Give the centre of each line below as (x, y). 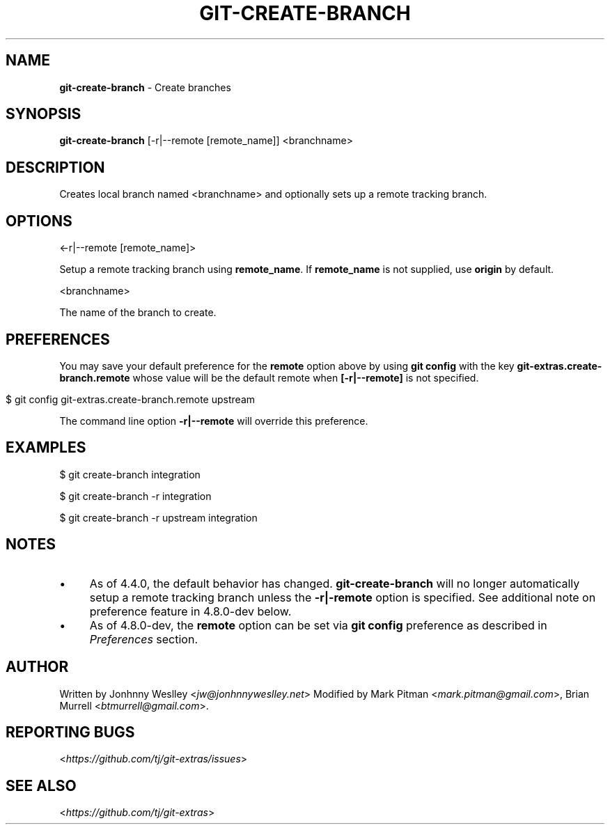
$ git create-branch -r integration (135, 496)
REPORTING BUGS (70, 732)
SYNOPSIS (44, 114)
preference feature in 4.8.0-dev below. (190, 611)
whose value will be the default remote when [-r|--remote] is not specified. (306, 377)
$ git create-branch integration (130, 474)
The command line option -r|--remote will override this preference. (214, 421)
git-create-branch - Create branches (145, 87)
